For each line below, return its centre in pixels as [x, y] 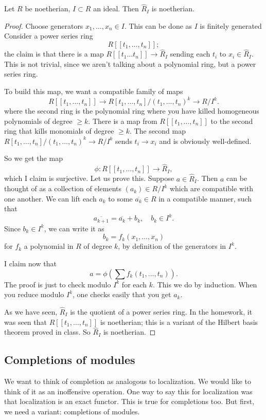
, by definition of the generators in [172, 246]
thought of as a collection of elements [63, 188]
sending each [190, 54]
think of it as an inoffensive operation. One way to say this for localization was [128, 391]
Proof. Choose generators [44, 25]
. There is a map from [123, 121]
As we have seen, [31, 312]
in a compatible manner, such [205, 198]
